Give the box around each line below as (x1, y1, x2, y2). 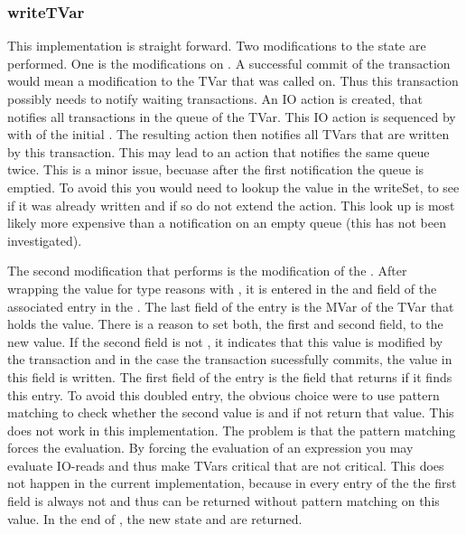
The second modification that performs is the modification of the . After (7, 261, 407, 280)
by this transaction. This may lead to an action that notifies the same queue (7, 142, 430, 161)
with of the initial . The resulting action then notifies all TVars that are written (7, 125, 450, 144)
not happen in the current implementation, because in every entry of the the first (7, 473, 457, 492)
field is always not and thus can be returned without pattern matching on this (7, 492, 440, 511)
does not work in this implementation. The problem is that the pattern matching (7, 420, 456, 439)
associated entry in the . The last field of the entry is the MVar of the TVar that (7, 296, 454, 315)
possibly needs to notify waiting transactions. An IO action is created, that (7, 89, 423, 108)
